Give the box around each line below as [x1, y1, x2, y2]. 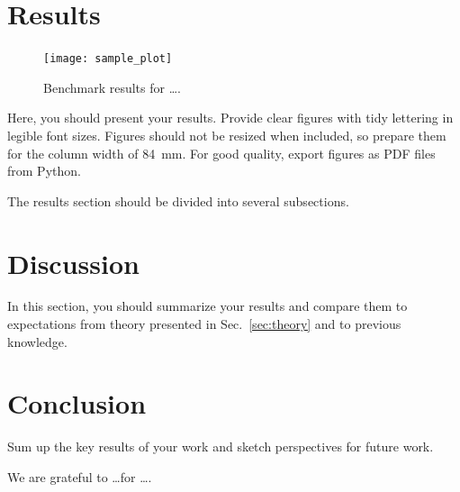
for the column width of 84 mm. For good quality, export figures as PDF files [7, 143, 436, 162]
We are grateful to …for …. [7, 467, 152, 486]
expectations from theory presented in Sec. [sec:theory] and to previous [7, 314, 401, 333]
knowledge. [7, 332, 68, 351]
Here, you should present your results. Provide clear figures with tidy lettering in [7, 108, 454, 127]
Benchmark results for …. [43, 77, 181, 96]
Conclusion [7, 385, 147, 422]
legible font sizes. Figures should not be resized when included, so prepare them [7, 125, 446, 144]
